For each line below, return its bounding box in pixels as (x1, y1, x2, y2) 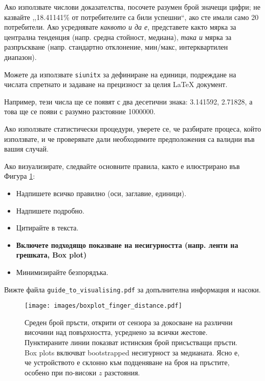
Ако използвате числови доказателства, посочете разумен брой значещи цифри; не (4, 2, 261, 12)
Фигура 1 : (4, 171, 35, 181)
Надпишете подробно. (16, 205, 84, 216)
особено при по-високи (25, 367, 97, 377)
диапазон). (4, 51, 37, 62)
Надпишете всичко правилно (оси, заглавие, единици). (16, 187, 187, 198)
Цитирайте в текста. (16, 222, 79, 233)
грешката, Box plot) (16, 249, 87, 260)
